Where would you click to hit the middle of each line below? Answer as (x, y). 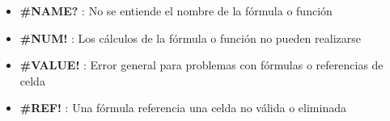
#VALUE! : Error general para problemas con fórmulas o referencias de (201, 65)
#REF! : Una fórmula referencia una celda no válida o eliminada (183, 108)
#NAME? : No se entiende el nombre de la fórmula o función (176, 10)
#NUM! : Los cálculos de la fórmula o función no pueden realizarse (190, 38)
